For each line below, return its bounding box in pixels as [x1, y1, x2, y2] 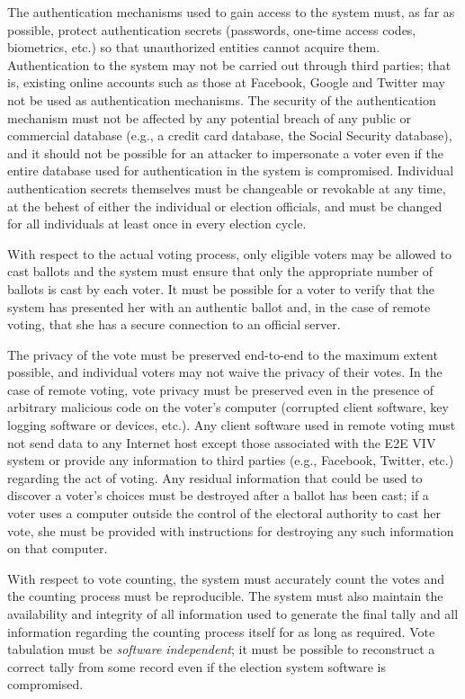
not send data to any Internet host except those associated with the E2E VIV [7, 433, 436, 452]
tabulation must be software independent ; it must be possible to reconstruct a [7, 640, 435, 659]
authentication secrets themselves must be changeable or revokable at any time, [7, 178, 446, 197]
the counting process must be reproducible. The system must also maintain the [7, 587, 443, 605]
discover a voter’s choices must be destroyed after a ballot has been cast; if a [7, 486, 429, 505]
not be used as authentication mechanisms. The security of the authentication [7, 90, 436, 109]
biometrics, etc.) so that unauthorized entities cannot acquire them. [7, 38, 380, 57]
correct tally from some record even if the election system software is [7, 657, 386, 676]
